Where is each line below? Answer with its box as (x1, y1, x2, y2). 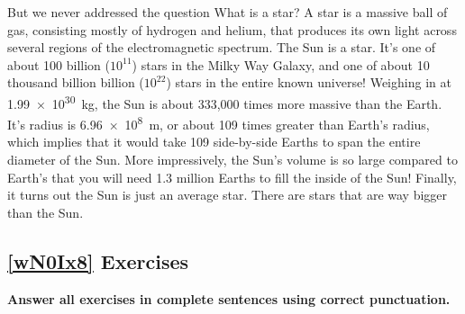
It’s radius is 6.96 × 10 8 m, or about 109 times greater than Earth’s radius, (7, 112, 430, 133)
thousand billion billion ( (7, 73, 144, 92)
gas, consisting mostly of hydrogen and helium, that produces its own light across (7, 20, 457, 39)
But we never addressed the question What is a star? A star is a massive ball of (7, 3, 448, 21)
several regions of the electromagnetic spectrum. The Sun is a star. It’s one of (7, 38, 436, 57)
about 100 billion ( (7, 55, 110, 74)
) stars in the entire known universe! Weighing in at (166, 73, 451, 92)
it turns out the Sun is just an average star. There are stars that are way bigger (7, 185, 448, 204)
